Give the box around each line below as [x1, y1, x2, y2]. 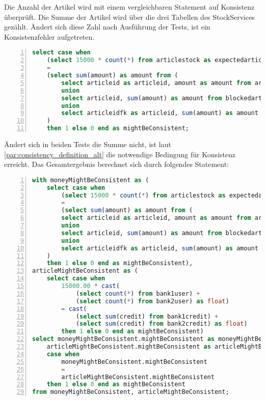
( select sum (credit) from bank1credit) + [75, 312, 219, 320]
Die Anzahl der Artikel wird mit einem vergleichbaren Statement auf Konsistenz [4, 2, 255, 12]
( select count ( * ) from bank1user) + [75, 290, 200, 297]
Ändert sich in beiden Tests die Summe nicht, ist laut [4, 139, 171, 149]
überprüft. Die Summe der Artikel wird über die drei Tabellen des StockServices [4, 11, 255, 22]
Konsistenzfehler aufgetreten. [4, 31, 95, 42]
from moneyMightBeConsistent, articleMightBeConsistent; [32, 388, 229, 396]
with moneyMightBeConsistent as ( [32, 176, 149, 184]
